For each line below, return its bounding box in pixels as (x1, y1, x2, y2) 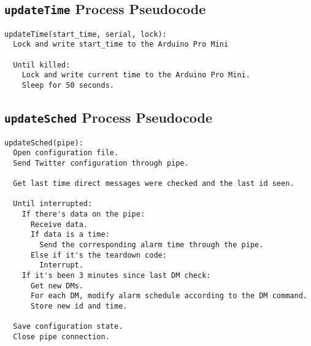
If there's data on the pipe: (21, 210, 145, 219)
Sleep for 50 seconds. (21, 81, 114, 90)
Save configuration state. (13, 322, 123, 331)
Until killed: (13, 60, 71, 69)
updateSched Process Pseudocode (4, 108, 212, 127)
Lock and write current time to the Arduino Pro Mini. (21, 71, 250, 80)
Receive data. (30, 220, 88, 229)
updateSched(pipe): (4, 138, 83, 147)
